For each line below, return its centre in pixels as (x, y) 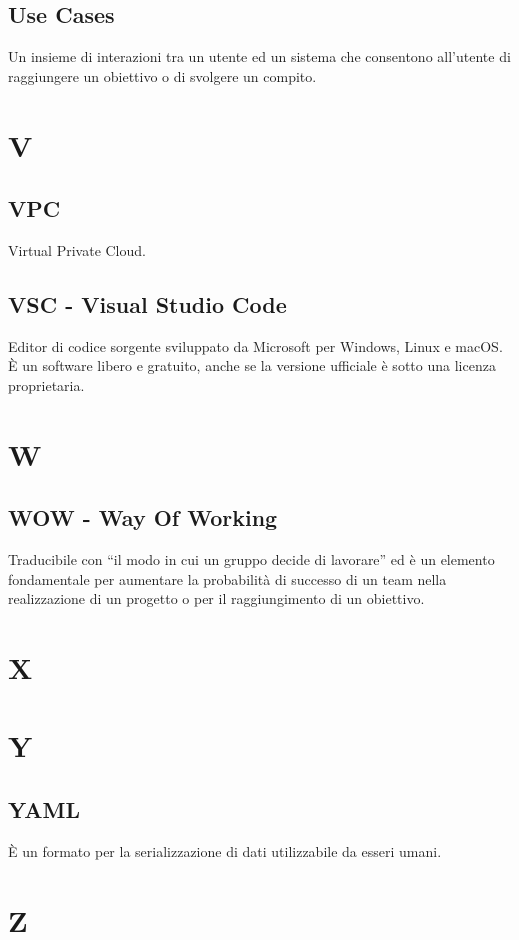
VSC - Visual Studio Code (147, 303)
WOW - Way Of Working (143, 517)
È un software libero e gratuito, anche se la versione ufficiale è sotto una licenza (252, 365)
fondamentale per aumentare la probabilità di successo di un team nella (227, 578)
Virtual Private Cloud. (77, 249)
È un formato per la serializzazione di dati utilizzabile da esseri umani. (225, 850)
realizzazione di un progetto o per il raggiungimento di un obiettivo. (216, 598)
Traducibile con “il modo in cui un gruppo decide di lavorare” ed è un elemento (251, 559)
